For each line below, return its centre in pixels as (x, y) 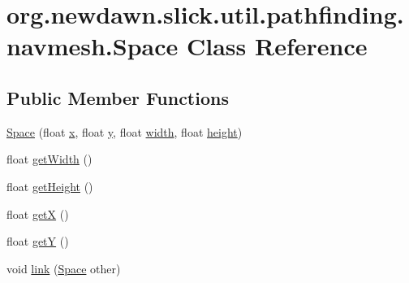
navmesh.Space (93, 46)
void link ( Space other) (64, 268)
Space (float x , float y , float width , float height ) (125, 131)
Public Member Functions (118, 97)
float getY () (38, 241)
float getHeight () (50, 186)
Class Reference (277, 46)
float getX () (38, 213)
